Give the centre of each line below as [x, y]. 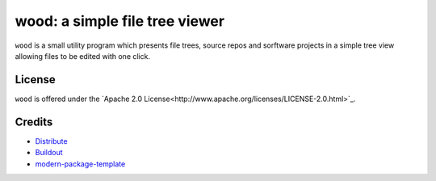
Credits [34, 122]
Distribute [51, 141]
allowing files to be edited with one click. [83, 56]
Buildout [49, 153]
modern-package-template [80, 164]
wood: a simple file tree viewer [120, 21]
